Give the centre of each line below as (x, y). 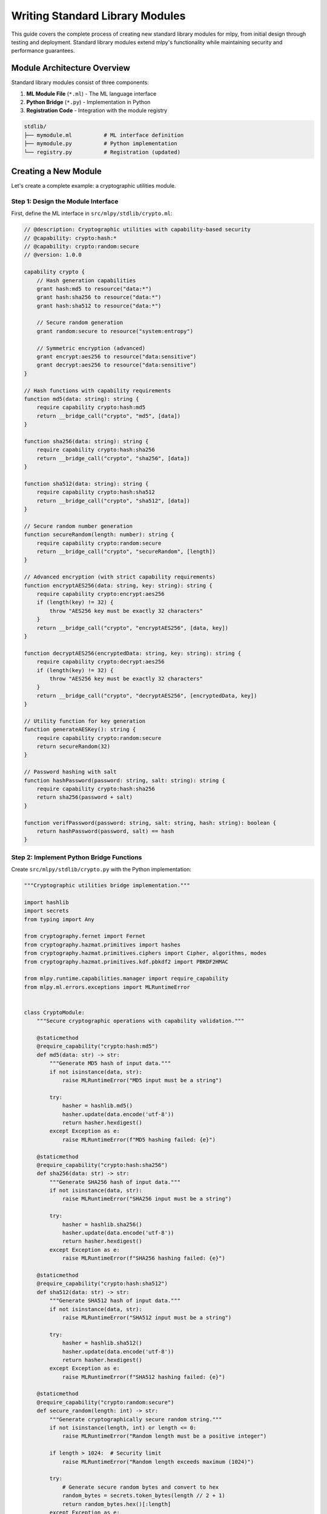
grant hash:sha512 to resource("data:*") (99, 306)
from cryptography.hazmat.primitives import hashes (102, 944)
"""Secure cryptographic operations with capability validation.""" (140, 1021)
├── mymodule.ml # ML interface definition (104, 135)
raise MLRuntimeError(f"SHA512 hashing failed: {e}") (144, 1377)
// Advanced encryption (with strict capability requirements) (120, 577)
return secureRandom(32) (74, 747)
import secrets (46, 911)
